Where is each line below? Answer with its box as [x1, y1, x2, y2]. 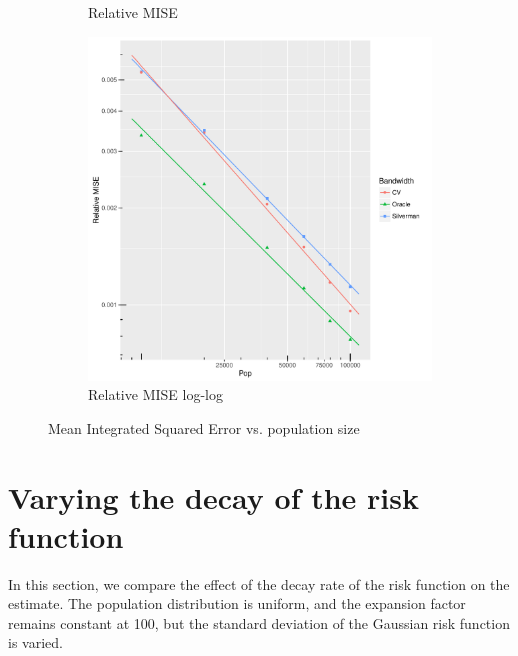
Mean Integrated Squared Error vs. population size [48, 417, 360, 438]
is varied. [8, 632, 63, 653]
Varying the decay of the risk [8, 476, 419, 517]
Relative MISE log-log [88, 384, 223, 405]
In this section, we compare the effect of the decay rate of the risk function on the [8, 573, 510, 594]
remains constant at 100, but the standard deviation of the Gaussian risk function [8, 612, 510, 633]
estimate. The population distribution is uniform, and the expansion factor [8, 593, 466, 614]
